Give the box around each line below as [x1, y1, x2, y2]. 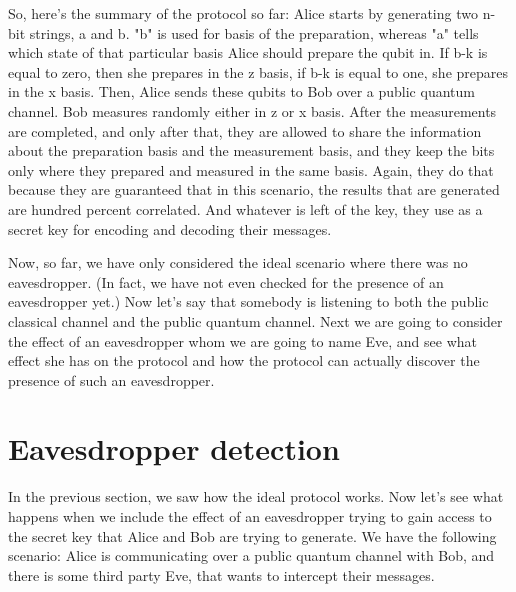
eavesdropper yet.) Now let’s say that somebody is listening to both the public [8, 291, 489, 312]
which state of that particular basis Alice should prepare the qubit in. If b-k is [8, 42, 488, 63]
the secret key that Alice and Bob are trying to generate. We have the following [8, 525, 497, 546]
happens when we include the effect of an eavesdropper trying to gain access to [8, 506, 492, 526]
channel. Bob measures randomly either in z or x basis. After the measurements [8, 100, 497, 121]
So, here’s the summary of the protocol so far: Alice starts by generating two [8, 3, 478, 23]
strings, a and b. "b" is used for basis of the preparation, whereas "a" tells [29, 22, 479, 43]
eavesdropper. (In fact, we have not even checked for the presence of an [8, 271, 444, 292]
